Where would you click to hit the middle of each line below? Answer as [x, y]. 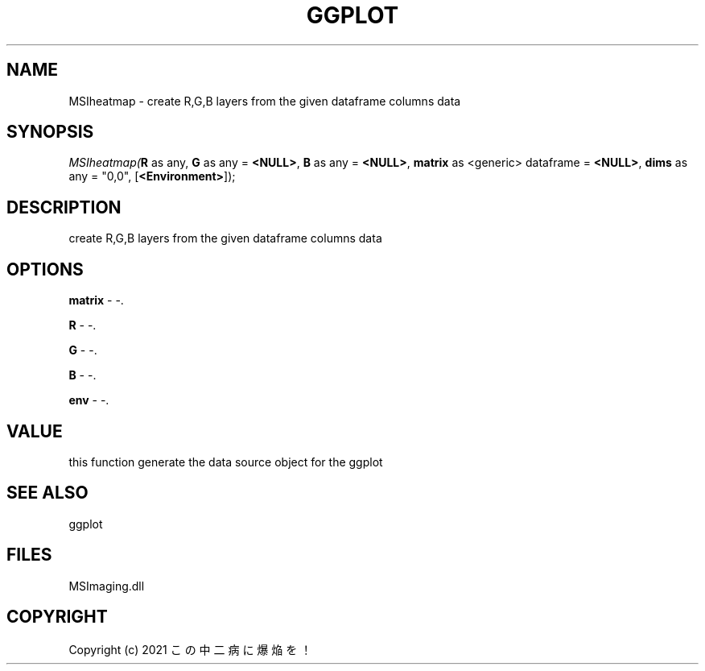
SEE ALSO [47, 493]
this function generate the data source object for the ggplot [226, 462]
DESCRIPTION [64, 207]
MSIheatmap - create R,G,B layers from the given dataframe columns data [265, 101]
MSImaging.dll [107, 586]
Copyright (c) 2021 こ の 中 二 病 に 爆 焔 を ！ [190, 649]
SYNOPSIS [50, 132]
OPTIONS [45, 269]
